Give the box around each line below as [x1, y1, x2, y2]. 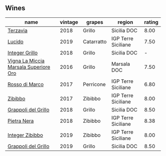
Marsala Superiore [7, 63, 50, 70]
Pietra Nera [7, 117, 34, 124]
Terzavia [7, 27, 28, 34]
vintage [60, 18, 79, 25]
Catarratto [83, 38, 107, 45]
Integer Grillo [7, 49, 38, 56]
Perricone [83, 81, 106, 88]
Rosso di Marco [7, 81, 44, 88]
